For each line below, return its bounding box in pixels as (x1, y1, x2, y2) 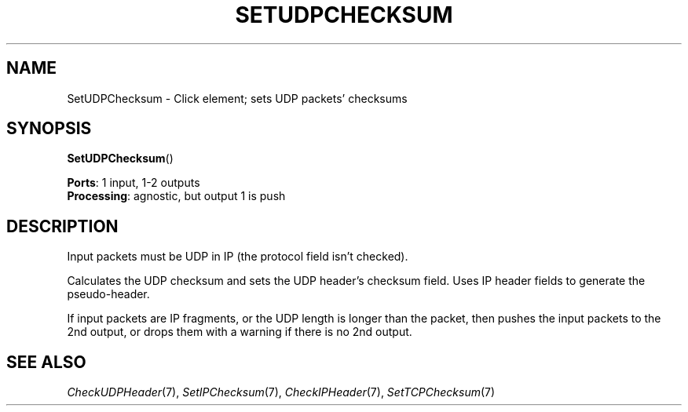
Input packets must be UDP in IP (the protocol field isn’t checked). (67, 250, 408, 264)
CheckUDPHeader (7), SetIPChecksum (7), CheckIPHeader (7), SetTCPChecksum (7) (67, 385, 496, 399)
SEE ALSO (6, 352, 86, 372)
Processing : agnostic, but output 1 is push (67, 189, 286, 203)
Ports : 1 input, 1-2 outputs (67, 176, 200, 190)
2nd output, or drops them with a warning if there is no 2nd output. (67, 325, 412, 339)
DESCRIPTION (6, 216, 119, 236)
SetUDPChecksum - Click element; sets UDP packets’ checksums (67, 91, 408, 105)
